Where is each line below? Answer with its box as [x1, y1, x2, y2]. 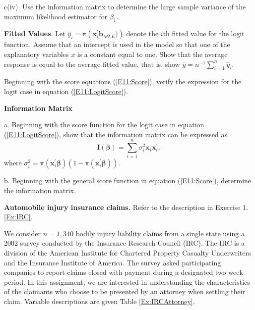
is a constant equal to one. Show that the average [77, 49, 228, 59]
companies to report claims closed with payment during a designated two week [4, 267, 243, 277]
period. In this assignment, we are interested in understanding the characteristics [4, 276, 250, 287]
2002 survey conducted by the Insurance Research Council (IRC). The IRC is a [4, 238, 245, 248]
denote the [126, 28, 159, 39]
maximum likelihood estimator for [4, 11, 108, 21]
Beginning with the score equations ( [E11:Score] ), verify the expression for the [4, 76, 242, 87]
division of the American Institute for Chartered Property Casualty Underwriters [4, 248, 251, 258]
